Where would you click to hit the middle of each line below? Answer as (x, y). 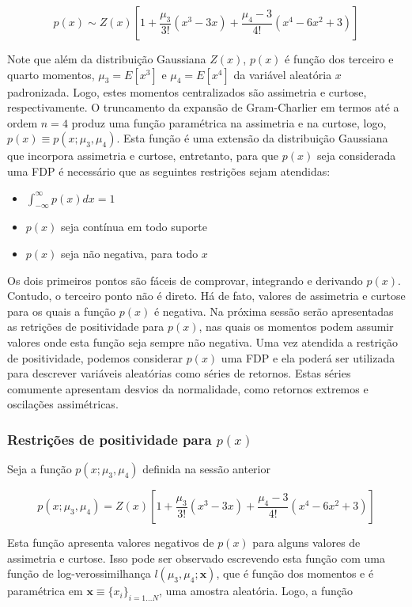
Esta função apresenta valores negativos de (111, 543)
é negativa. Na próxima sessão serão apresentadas (274, 311)
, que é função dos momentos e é (295, 573)
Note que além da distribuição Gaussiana (107, 59)
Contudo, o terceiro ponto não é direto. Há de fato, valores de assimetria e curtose (206, 296)
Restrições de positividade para (110, 439)
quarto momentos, (51, 74)
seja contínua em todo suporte (134, 227)
